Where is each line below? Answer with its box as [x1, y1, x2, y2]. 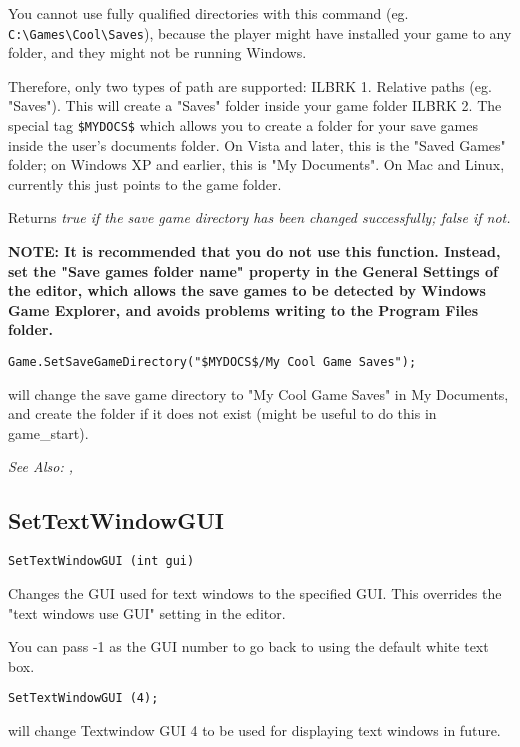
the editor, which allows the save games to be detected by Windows [8, 280, 486, 301]
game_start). [8, 422, 89, 443]
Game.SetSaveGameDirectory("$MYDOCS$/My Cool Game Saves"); [8, 355, 417, 370]
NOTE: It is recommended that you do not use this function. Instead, [8, 241, 501, 262]
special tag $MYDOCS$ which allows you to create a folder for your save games [8, 115, 478, 136]
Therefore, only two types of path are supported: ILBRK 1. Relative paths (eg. [8, 75, 492, 96]
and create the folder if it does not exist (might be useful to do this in [8, 403, 437, 424]
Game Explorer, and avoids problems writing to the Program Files [8, 299, 479, 320]
